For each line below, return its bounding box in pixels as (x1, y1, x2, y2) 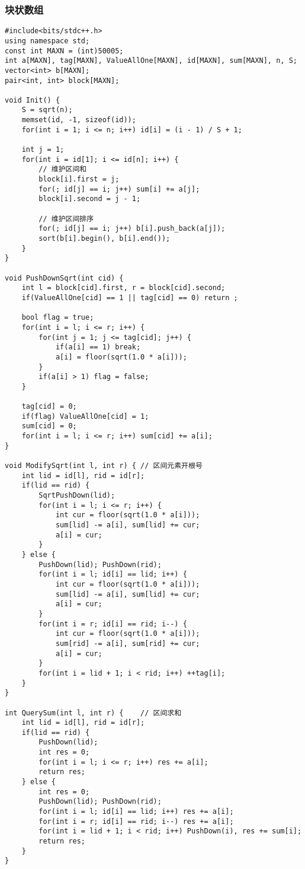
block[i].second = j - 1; (38, 195, 141, 203)
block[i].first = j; (38, 175, 120, 184)
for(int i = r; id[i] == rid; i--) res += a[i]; (38, 817, 234, 826)
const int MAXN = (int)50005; (5, 46, 124, 55)
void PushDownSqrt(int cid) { (5, 273, 124, 282)
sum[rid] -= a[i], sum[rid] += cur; (55, 639, 200, 648)
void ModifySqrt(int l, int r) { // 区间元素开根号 (5, 461, 203, 470)
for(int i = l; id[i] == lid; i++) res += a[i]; (38, 807, 234, 816)
